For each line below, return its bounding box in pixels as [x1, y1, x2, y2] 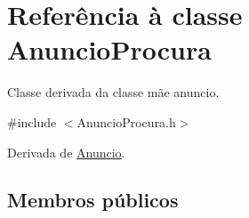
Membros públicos [7, 186, 179, 214]
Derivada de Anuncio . [7, 142, 125, 161]
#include [7, 112, 57, 131]
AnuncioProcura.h [76, 112, 176, 131]
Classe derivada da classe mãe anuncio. [7, 83, 220, 101]
